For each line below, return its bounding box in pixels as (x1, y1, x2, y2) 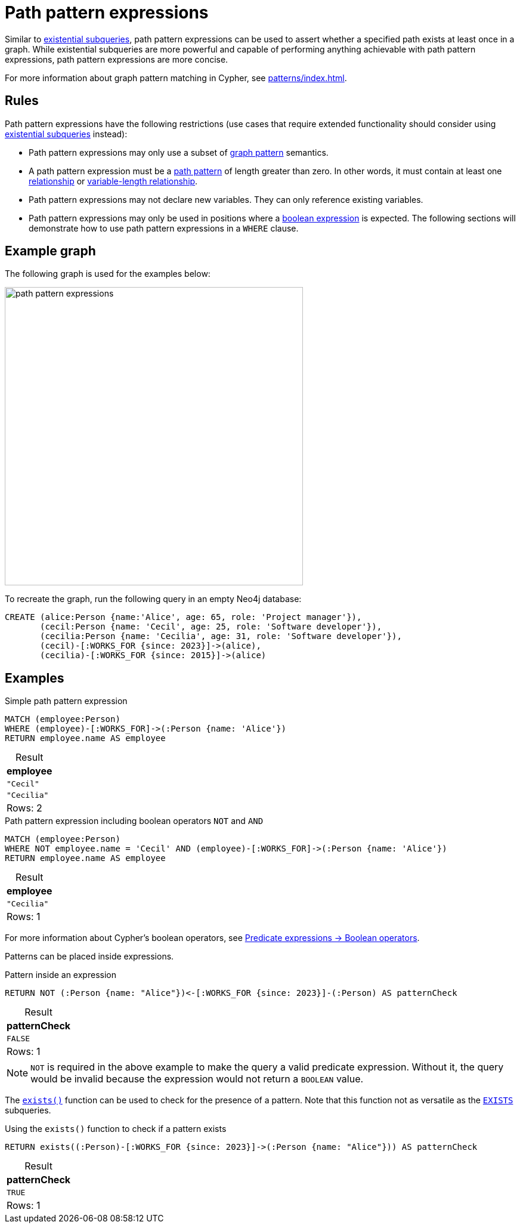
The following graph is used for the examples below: (5, 269, 211, 279)
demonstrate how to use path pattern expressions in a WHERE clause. (29, 223, 299, 233)
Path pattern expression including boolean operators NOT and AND (5, 816, 264, 826)
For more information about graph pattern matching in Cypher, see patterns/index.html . (5, 72, 347, 83)
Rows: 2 (7, 802, 42, 814)
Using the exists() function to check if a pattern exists (5, 1124, 227, 1134)
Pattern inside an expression (5, 970, 116, 980)
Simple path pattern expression (5, 696, 128, 706)
